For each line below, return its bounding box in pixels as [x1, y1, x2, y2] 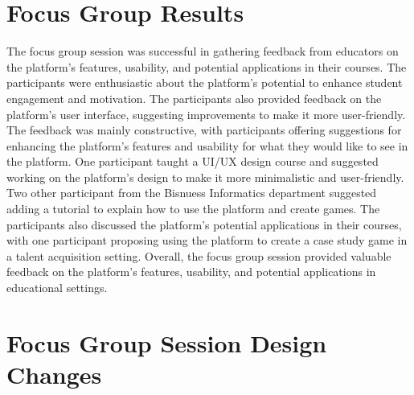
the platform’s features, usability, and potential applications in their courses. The [6, 58, 407, 75]
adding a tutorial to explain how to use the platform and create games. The [6, 200, 380, 217]
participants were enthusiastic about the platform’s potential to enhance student [6, 74, 403, 91]
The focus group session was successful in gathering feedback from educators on [6, 43, 399, 60]
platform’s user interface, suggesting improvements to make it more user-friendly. [6, 105, 406, 122]
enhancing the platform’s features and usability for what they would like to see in [6, 137, 408, 154]
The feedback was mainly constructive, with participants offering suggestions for [6, 121, 402, 138]
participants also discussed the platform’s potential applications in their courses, [6, 216, 402, 232]
